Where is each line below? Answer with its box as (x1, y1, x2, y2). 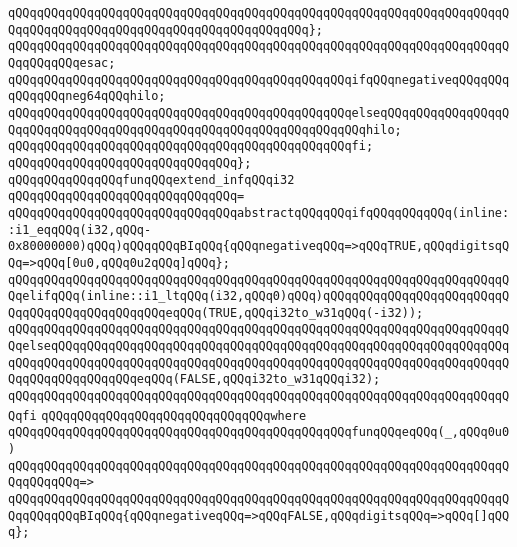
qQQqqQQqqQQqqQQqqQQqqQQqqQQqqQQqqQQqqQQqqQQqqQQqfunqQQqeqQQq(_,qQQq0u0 (8, 425, 510, 440)
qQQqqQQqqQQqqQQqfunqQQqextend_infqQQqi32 (8, 172, 295, 187)
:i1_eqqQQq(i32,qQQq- (8, 222, 152, 237)
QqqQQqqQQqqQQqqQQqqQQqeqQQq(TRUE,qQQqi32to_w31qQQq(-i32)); (8, 305, 424, 320)
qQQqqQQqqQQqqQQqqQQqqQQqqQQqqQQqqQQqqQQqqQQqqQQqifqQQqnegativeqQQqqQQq (8, 72, 510, 87)
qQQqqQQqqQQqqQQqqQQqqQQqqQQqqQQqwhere (41, 408, 307, 423)
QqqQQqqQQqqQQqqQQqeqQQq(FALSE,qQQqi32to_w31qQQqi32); (8, 372, 381, 387)
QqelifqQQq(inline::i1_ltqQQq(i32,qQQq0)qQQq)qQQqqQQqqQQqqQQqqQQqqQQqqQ (8, 289, 510, 304)
